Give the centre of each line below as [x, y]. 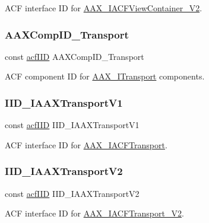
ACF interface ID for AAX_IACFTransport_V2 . [94, 213]
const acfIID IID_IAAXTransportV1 [72, 125]
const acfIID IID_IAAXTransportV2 [72, 193]
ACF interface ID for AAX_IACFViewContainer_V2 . [104, 8]
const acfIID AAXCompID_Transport [75, 56]
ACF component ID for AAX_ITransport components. [105, 76]
